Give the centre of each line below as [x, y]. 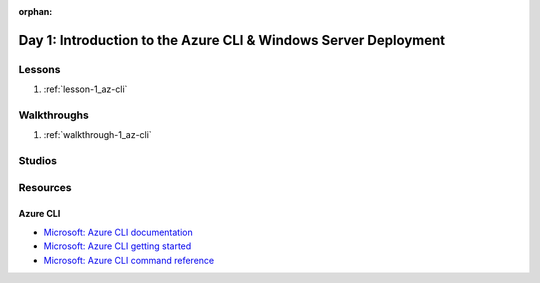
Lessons [39, 69]
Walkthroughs [53, 115]
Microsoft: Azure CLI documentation [118, 232]
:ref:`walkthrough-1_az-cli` [97, 135]
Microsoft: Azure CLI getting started [117, 246]
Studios [37, 161]
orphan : [35, 11]
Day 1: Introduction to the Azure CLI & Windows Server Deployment [232, 40]
